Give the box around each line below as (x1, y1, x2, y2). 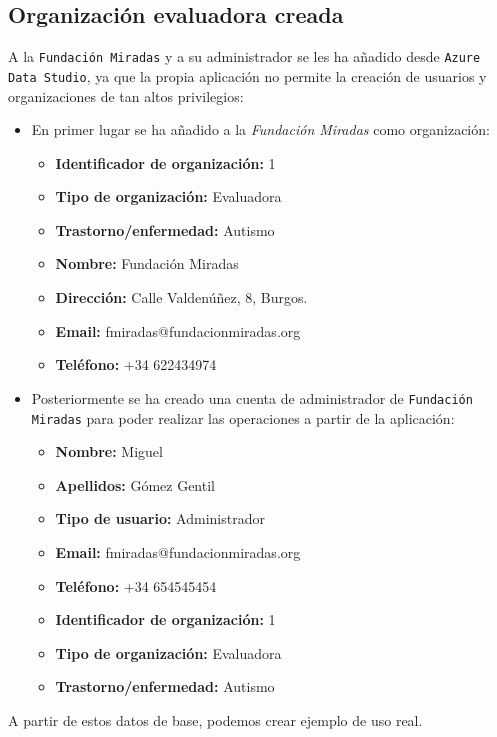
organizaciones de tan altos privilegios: (8, 85, 244, 106)
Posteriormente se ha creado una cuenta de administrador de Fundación (31, 387, 473, 408)
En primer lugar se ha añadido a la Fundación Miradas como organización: (31, 119, 490, 140)
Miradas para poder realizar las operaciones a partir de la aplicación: (31, 407, 455, 428)
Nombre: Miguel (55, 441, 163, 462)
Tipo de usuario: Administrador (55, 508, 265, 529)
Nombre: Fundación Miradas (55, 253, 239, 274)
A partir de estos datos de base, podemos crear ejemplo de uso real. (8, 709, 423, 730)
